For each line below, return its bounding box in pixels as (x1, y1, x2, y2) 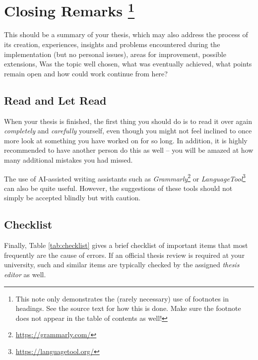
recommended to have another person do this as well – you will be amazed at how (4, 145, 254, 155)
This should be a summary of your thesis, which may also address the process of (4, 29, 248, 40)
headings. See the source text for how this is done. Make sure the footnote (15, 303, 241, 313)
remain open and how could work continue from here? (4, 68, 168, 78)
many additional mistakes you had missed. (4, 155, 133, 165)
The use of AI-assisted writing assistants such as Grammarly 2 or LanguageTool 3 (4, 172, 246, 183)
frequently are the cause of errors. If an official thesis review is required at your (4, 249, 245, 260)
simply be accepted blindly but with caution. (4, 192, 141, 203)
